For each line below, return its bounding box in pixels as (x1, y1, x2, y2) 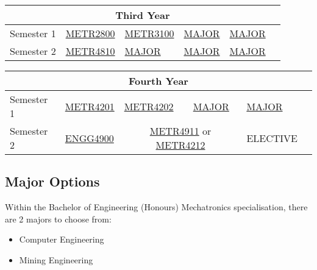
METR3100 (124, 26, 174, 40)
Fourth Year (129, 74, 188, 88)
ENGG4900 (65, 130, 114, 145)
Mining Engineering (19, 253, 93, 266)
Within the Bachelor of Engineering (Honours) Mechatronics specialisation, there (5, 201, 308, 213)
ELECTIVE (246, 130, 297, 145)
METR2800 (65, 26, 115, 40)
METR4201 (65, 99, 115, 113)
